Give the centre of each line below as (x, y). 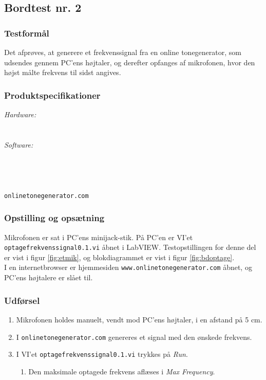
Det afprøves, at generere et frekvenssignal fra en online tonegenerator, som (123, 52)
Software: (19, 144)
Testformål (27, 33)
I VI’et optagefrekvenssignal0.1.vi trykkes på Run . (102, 354)
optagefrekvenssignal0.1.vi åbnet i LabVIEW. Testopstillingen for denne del (130, 247)
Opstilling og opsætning (54, 218)
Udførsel (22, 300)
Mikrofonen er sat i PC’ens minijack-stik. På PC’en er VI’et (99, 237)
